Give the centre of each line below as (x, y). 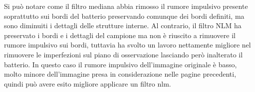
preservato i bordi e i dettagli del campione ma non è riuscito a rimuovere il (120, 35)
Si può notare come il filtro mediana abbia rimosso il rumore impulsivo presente (126, 6)
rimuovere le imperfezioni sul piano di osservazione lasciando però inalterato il (124, 54)
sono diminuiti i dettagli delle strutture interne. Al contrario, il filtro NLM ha (123, 25)
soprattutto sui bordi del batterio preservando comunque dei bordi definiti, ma (124, 16)
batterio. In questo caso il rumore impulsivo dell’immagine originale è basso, (121, 64)
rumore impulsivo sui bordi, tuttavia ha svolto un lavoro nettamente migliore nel (127, 45)
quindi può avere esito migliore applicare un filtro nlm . (88, 83)
